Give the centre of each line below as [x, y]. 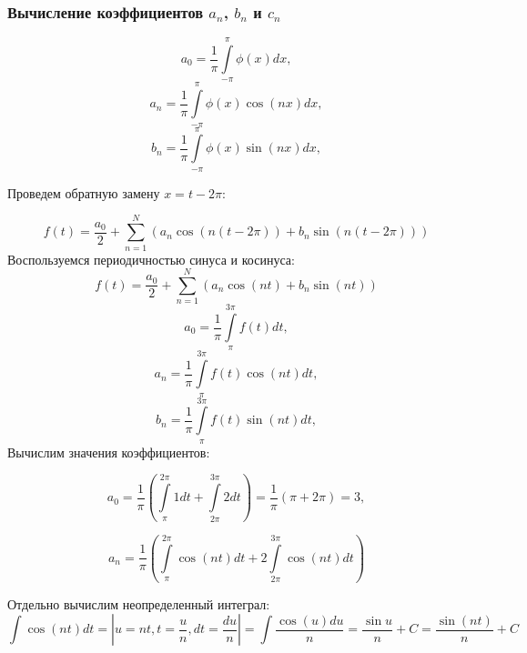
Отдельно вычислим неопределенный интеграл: [139, 603]
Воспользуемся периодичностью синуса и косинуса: [151, 259]
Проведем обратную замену [84, 192]
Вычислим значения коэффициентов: [109, 452]
